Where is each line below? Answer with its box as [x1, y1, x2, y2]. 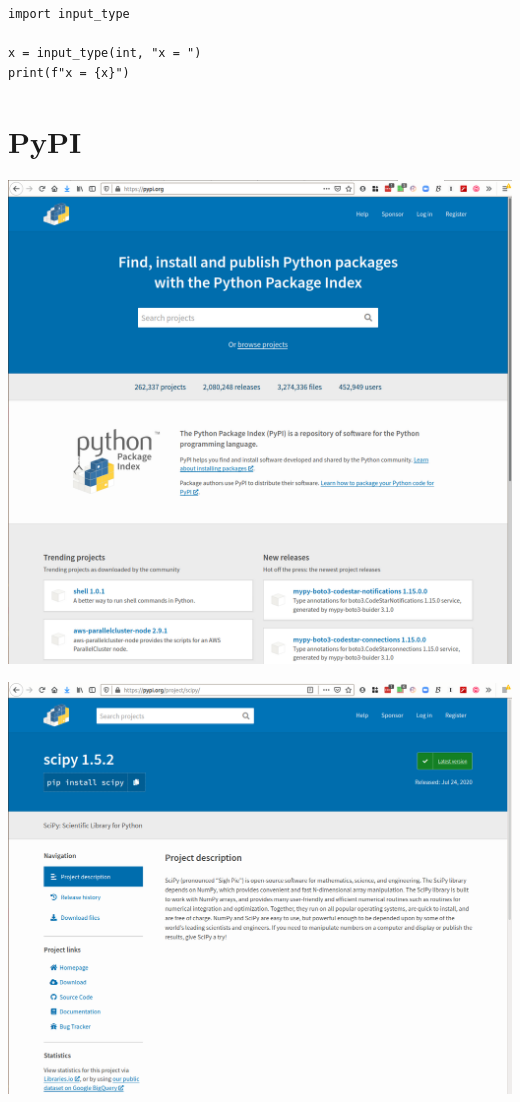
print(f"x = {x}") [8, 65, 130, 80]
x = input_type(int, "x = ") [8, 46, 202, 61]
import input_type [8, 7, 130, 21]
